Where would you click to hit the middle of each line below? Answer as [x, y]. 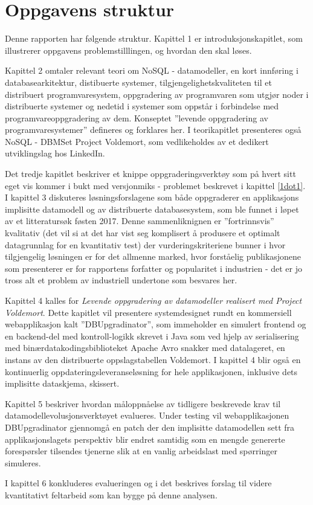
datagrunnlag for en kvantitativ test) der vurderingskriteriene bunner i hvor [145, 244]
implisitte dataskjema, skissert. [62, 383]
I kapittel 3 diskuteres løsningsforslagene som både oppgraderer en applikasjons [152, 197]
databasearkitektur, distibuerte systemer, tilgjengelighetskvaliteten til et [138, 82]
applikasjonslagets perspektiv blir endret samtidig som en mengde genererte [145, 439]
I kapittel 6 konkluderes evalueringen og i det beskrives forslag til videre [138, 483]
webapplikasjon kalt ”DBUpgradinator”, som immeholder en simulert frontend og [156, 324]
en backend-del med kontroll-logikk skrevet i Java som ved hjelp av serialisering [152, 336]
